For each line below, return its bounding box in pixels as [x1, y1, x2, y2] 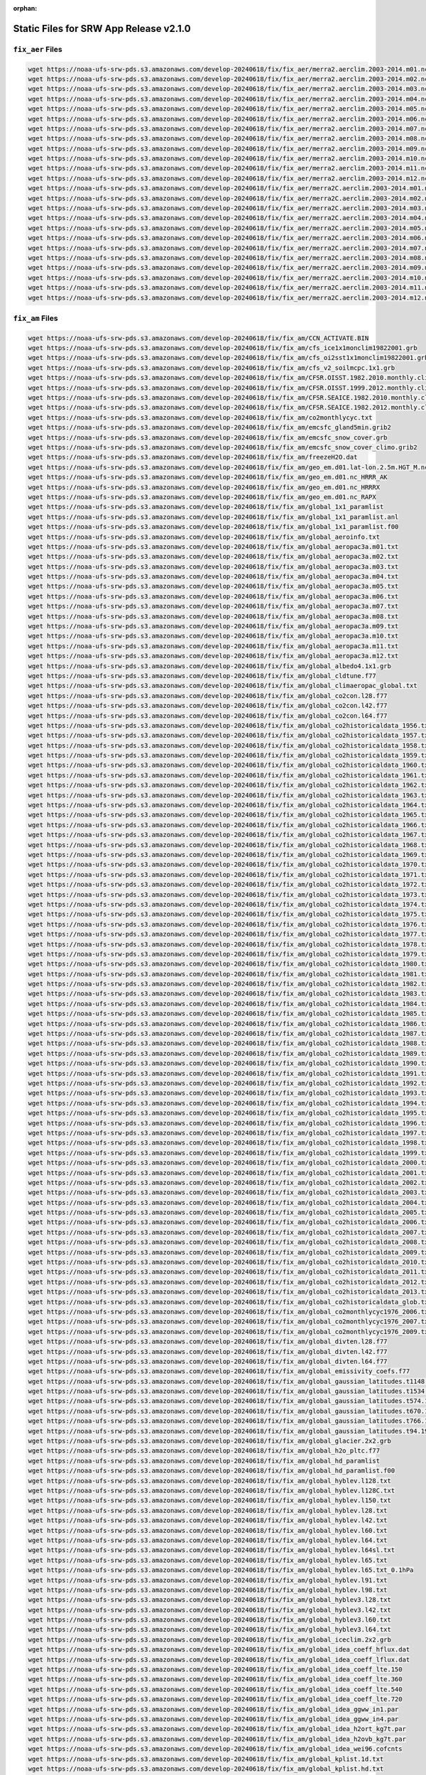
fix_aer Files [13, 44, 63, 54]
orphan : [13, 4, 38, 12]
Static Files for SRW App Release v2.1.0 [13, 22, 191, 35]
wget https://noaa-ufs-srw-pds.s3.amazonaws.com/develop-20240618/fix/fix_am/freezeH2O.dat [28, 453, 358, 461]
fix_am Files [13, 313, 58, 323]
